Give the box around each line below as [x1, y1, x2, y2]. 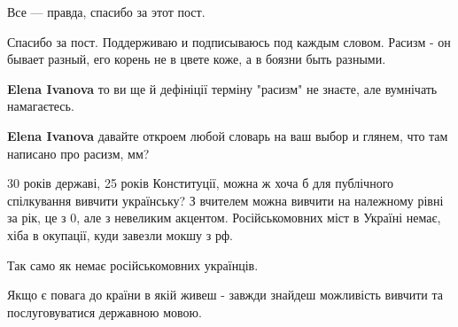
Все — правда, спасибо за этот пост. [7, 3, 206, 20]
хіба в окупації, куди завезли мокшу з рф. [7, 225, 233, 244]
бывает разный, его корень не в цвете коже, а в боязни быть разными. [7, 50, 386, 68]
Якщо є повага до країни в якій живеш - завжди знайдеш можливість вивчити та [7, 285, 444, 304]
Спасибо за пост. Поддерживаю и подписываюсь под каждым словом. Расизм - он [7, 32, 451, 51]
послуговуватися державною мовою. [7, 302, 202, 321]
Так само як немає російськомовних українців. [7, 255, 259, 274]
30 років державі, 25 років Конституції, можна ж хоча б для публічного [7, 174, 394, 192]
